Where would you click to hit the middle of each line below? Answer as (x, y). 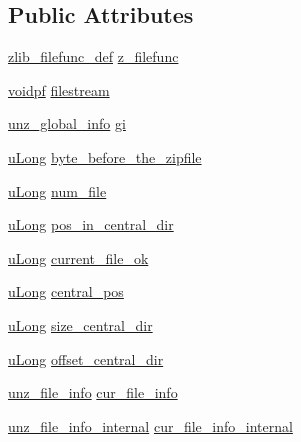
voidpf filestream (59, 89)
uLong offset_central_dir (86, 358)
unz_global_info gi (67, 123)
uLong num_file (57, 190)
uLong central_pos (66, 291)
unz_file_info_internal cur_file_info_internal (150, 425)
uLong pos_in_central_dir (91, 224)
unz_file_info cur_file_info (93, 392)
